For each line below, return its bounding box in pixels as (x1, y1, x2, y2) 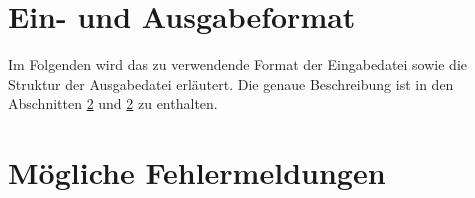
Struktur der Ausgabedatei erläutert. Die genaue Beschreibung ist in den (8, 73, 454, 94)
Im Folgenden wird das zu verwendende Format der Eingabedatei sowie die (8, 54, 468, 75)
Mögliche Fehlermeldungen (8, 152, 386, 193)
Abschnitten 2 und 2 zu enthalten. (8, 93, 218, 114)
